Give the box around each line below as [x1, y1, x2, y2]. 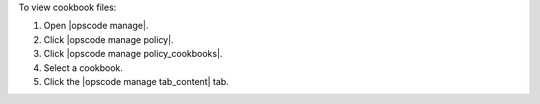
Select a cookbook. [43, 61, 124, 74]
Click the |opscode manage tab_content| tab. [43, 75, 229, 87]
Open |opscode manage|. [43, 20, 149, 32]
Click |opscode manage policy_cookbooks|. [43, 48, 223, 60]
